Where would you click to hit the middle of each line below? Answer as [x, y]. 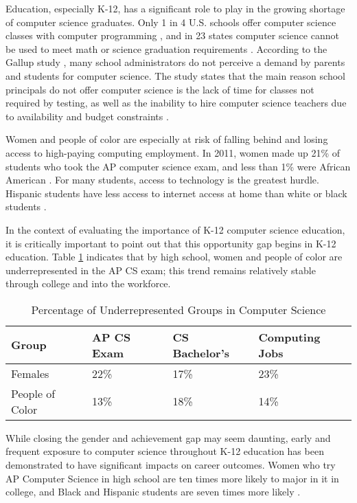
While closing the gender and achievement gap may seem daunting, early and [168, 437]
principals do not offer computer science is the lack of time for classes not [160, 89]
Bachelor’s [201, 353]
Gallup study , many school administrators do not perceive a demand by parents [175, 62]
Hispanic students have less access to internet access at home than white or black [176, 193]
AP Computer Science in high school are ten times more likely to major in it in [172, 478]
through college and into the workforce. [88, 283]
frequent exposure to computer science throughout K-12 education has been [165, 451]
